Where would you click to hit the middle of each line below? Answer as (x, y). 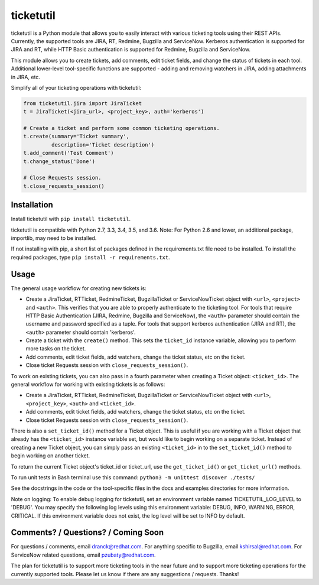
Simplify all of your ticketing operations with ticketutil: (76, 87)
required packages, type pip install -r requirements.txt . (91, 257)
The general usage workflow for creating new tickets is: (79, 288)
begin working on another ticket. (51, 456)
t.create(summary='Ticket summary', (77, 136)
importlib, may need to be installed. (54, 238)
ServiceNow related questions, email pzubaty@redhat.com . (83, 555)
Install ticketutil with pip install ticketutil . (71, 219)
